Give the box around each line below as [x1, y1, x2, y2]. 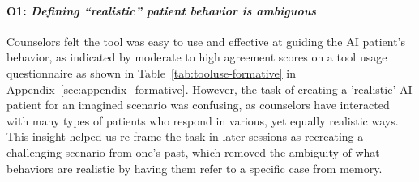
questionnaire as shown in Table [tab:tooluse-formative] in [6, 64, 297, 81]
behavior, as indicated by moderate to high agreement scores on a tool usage [6, 49, 387, 66]
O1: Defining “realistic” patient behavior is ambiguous [6, 2, 317, 19]
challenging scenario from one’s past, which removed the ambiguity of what [6, 143, 380, 160]
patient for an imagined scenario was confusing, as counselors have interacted [6, 96, 390, 113]
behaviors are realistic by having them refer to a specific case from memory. [6, 159, 383, 176]
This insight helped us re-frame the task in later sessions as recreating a [6, 128, 364, 145]
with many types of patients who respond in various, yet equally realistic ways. [6, 112, 399, 129]
